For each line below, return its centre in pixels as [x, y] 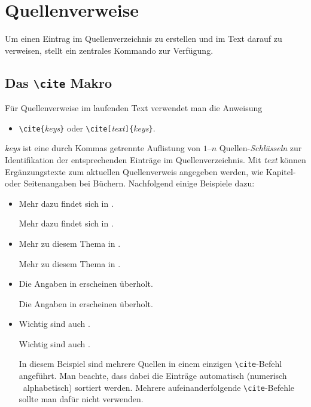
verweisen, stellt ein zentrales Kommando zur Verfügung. [109, 50]
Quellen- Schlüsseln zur [260, 148]
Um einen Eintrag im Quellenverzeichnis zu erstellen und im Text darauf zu [144, 39]
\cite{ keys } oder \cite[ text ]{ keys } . [87, 128]
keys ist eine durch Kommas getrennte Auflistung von [103, 148]
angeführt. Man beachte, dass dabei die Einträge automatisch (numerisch [153, 376]
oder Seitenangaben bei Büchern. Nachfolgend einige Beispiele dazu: [130, 183]
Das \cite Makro [59, 82]
